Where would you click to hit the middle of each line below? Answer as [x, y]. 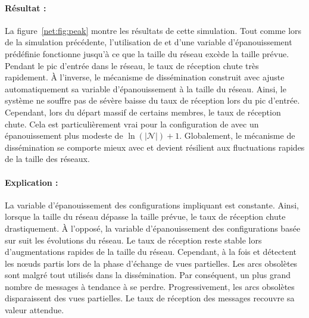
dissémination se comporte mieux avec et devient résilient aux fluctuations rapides [155, 147]
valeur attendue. [35, 310]
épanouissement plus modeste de [64, 135]
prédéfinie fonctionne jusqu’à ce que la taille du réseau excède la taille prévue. [147, 53]
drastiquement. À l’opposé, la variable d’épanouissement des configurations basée [153, 228]
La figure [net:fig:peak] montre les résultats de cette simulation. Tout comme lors [153, 30]
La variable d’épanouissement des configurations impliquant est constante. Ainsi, [152, 205]
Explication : [32, 182]
